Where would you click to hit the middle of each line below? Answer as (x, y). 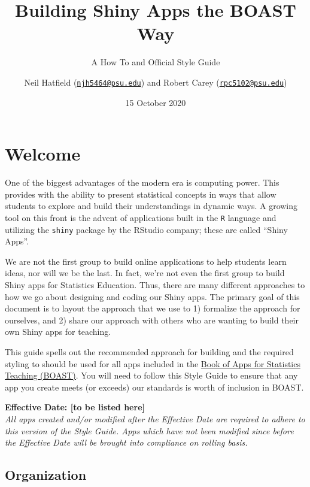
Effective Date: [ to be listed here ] (75, 407)
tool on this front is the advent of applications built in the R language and (141, 217)
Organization (46, 475)
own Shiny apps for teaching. (58, 332)
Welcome (43, 154)
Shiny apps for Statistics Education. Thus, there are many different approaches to (155, 284)
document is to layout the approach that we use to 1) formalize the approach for (153, 308)
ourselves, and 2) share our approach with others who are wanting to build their (152, 320)
